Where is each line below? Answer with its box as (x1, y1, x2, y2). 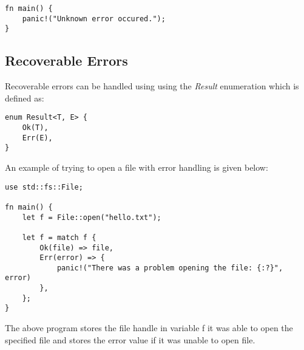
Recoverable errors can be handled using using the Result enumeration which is (5, 80, 299, 92)
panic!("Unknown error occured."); (22, 14, 166, 23)
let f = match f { (22, 233, 96, 242)
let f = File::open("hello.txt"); (22, 213, 161, 222)
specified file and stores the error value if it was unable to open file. (5, 333, 255, 346)
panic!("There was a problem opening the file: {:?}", (56, 263, 283, 272)
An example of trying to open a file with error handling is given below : (5, 160, 268, 173)
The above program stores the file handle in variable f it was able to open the (5, 321, 293, 334)
